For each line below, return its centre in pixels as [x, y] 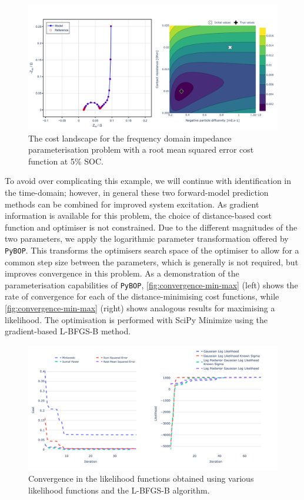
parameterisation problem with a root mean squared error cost [141, 149]
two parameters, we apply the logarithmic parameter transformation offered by [147, 239]
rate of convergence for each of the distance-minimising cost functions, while [142, 296]
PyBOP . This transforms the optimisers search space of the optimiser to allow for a [152, 250]
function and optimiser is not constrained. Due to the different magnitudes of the [151, 227]
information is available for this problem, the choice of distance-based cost [138, 216]
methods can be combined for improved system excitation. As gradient [132, 204]
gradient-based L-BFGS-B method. [68, 331]
